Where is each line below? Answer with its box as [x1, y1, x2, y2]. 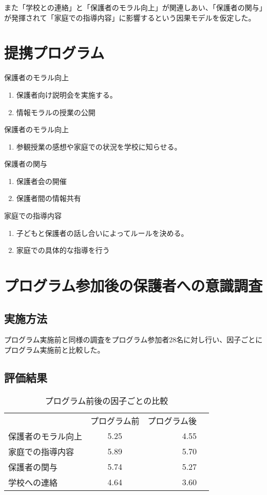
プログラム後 [147, 414, 197, 427]
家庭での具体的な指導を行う [16, 245, 110, 255]
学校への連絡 [8, 476, 58, 488]
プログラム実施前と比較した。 [4, 344, 105, 355]
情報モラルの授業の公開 [16, 106, 96, 117]
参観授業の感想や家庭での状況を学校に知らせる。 [16, 141, 182, 152]
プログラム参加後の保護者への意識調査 [4, 275, 263, 296]
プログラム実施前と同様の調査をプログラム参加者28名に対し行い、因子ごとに [4, 334, 263, 345]
